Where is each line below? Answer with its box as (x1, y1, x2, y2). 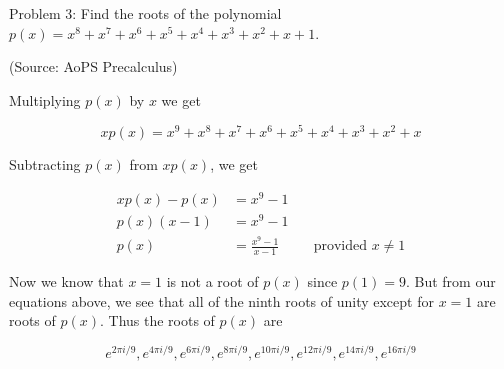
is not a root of (166, 271, 259, 292)
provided (313, 239, 368, 254)
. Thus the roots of (99, 310, 215, 331)
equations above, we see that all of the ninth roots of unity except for (9, 290, 434, 311)
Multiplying (9, 89, 81, 110)
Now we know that (9, 271, 124, 292)
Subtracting (9, 154, 81, 175)
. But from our (405, 271, 496, 292)
